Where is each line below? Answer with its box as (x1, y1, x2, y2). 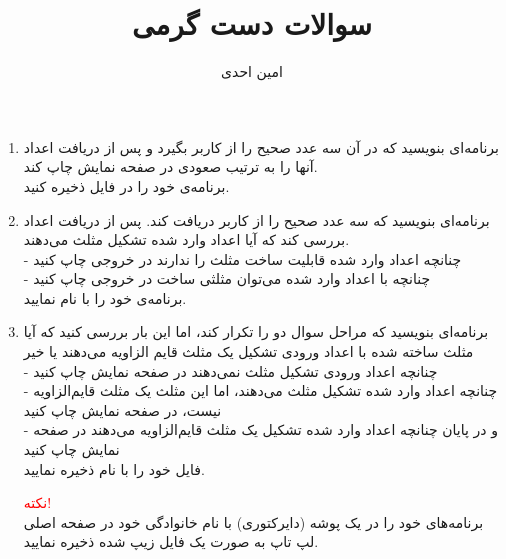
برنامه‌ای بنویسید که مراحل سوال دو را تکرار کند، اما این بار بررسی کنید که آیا (23, 321, 489, 342)
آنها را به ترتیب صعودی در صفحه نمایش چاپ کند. (23, 156, 318, 177)
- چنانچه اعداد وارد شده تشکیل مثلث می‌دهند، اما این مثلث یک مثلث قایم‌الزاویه (23, 380, 498, 401)
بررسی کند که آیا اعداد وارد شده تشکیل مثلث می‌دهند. (23, 229, 350, 250)
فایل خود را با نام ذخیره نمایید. (23, 458, 205, 479)
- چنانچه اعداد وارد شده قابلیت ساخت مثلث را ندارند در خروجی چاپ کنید (23, 248, 462, 269)
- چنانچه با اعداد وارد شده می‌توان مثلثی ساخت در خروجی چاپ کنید (23, 268, 431, 289)
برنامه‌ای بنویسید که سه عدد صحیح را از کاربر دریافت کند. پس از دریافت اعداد (23, 209, 490, 230)
